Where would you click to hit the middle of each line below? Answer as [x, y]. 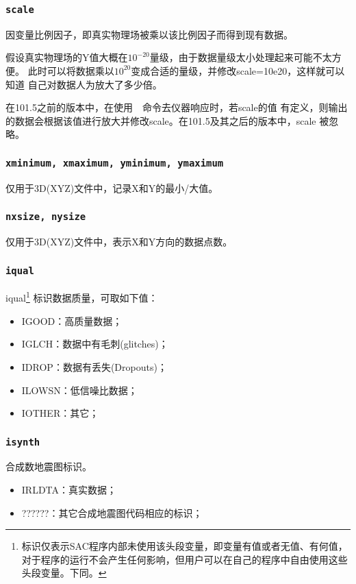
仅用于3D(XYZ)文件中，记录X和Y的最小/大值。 [112, 187]
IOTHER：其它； [60, 413]
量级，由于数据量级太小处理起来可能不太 [241, 57]
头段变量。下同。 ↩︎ [64, 573]
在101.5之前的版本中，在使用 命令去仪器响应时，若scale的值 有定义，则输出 [177, 107]
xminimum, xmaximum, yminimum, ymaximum [115, 163]
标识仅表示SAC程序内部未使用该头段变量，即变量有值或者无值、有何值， [185, 546]
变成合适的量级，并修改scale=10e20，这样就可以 [238, 70]
